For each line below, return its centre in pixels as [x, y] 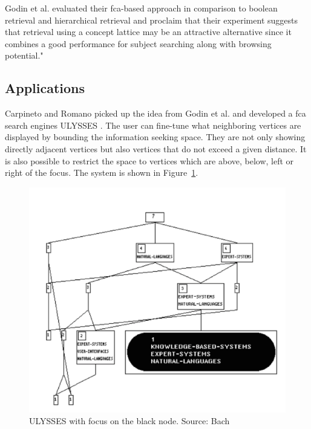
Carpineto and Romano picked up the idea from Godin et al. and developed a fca [155, 113]
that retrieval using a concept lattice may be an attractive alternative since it [148, 32]
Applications [45, 88]
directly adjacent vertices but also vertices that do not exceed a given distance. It [156, 148]
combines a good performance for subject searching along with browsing [138, 43]
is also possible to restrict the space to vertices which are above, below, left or [149, 160]
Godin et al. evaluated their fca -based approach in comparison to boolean [141, 8]
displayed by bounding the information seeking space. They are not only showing [155, 137]
